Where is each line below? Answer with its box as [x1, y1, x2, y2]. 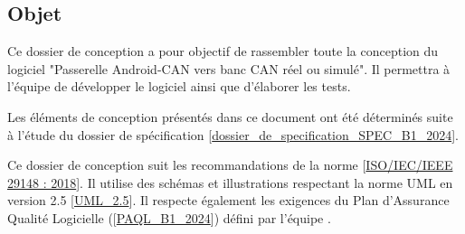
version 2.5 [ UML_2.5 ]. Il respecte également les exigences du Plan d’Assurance [7, 191, 450, 210]
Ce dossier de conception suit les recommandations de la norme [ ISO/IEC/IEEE [7, 155, 453, 174]
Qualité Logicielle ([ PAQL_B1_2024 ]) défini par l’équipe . [7, 208, 331, 227]
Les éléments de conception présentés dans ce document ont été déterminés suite [7, 107, 453, 126]
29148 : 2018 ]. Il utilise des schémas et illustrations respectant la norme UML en [7, 173, 453, 192]
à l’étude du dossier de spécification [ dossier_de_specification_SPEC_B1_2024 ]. [7, 125, 459, 144]
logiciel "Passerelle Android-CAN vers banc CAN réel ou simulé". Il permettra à [7, 59, 451, 78]
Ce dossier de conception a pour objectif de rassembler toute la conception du [7, 42, 439, 61]
